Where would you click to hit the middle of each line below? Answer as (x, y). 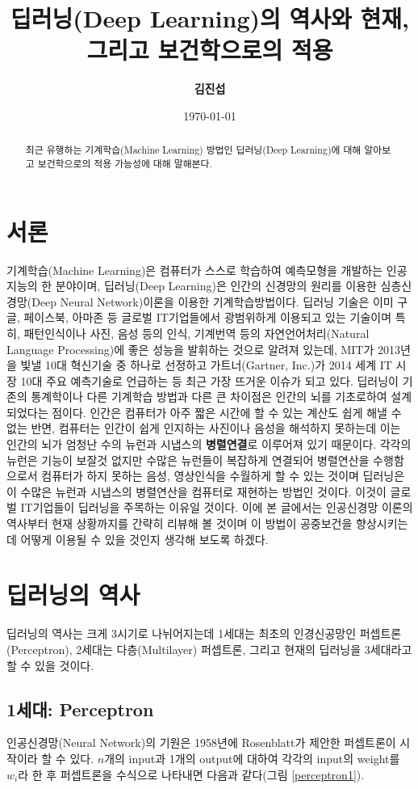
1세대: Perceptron (80, 709)
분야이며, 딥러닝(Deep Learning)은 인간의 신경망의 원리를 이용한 (216, 286)
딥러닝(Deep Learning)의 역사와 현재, (210, 18)
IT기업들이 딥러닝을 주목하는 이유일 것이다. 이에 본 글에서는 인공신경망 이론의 (217, 507)
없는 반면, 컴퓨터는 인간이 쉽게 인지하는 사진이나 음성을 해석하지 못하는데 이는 (204, 428)
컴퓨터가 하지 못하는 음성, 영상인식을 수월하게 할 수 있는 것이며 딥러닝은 (223, 476)
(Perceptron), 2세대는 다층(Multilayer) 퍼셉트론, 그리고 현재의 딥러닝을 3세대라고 (209, 649)
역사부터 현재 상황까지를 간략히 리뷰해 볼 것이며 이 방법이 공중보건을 (180, 523)
